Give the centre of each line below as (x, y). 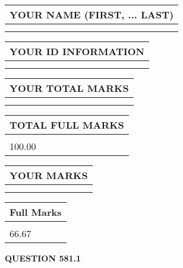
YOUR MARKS (49, 175)
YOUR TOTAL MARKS (69, 88)
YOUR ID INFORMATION (77, 51)
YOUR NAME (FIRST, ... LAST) (92, 15)
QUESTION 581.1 (43, 258)
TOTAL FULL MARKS (67, 125)
